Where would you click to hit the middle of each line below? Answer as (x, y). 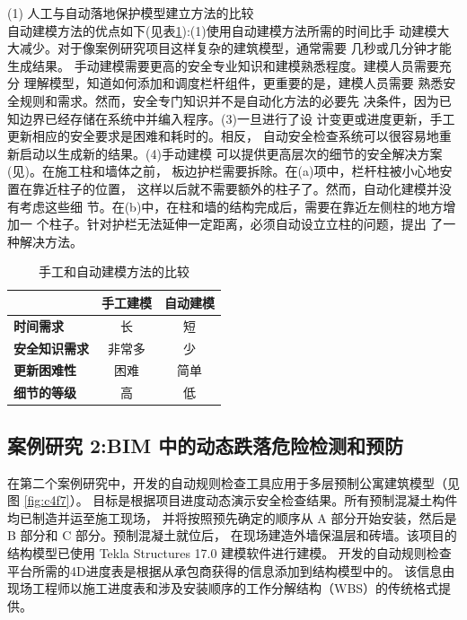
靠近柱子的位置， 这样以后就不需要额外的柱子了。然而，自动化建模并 (235, 188)
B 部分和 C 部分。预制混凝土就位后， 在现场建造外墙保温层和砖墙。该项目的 (232, 535)
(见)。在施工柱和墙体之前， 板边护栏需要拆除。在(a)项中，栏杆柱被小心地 (224, 171)
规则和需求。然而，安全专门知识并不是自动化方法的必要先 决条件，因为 (229, 100)
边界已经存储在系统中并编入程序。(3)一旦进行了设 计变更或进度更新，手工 (237, 118)
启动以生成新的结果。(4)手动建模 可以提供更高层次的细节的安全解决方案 (231, 153)
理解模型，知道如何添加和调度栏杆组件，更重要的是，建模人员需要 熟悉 (233, 83)
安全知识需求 (51, 348)
